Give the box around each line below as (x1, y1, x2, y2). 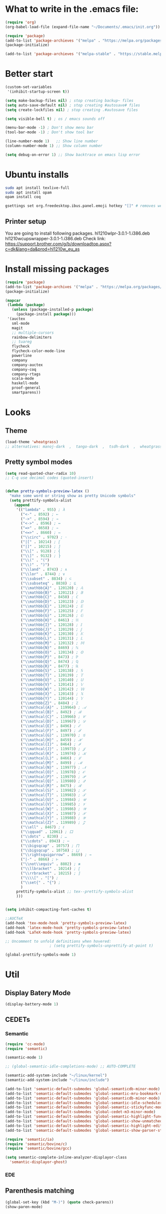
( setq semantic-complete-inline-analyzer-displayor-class (5, 1155, 127, 1160)
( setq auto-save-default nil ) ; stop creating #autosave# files (5, 102, 140, 107)
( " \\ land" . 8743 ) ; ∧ (20, 567, 68, 572)
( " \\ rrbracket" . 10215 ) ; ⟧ (20, 870, 81, 876)
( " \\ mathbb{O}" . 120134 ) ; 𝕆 (20, 650, 83, 655)
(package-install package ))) (16, 312, 77, 317)
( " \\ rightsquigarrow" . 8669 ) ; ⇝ (20, 853, 92, 858)
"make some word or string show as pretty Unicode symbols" (9, 494, 136, 499)
